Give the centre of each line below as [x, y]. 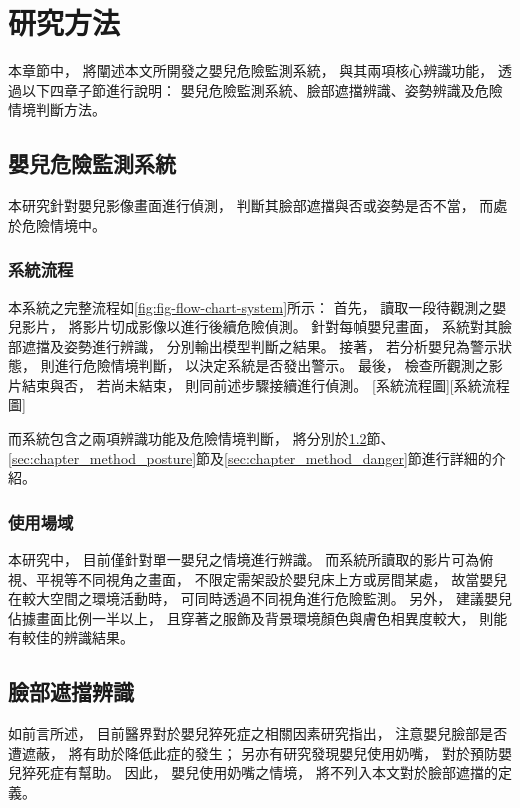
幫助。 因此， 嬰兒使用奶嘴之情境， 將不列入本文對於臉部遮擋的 [287, 772]
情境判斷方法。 [57, 109]
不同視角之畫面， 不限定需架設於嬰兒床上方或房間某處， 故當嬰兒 [292, 578]
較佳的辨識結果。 [77, 637]
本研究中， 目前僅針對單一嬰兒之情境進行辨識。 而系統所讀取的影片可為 [244, 559]
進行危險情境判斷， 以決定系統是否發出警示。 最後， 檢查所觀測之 [271, 365]
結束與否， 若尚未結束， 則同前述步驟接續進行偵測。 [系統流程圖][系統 [251, 384]
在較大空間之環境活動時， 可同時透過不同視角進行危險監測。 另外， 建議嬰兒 [260, 598]
